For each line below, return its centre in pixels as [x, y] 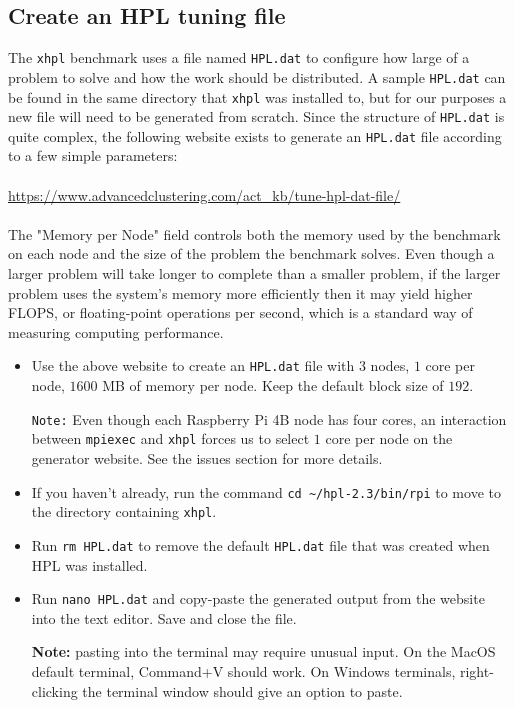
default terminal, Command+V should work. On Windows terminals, [243, 670]
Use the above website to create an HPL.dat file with [193, 365]
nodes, [390, 365]
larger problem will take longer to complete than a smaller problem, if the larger [254, 273]
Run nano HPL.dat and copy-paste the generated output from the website [258, 598]
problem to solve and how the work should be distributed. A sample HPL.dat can [257, 76]
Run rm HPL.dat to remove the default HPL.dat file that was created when [260, 544]
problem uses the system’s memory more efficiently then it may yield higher [240, 292]
